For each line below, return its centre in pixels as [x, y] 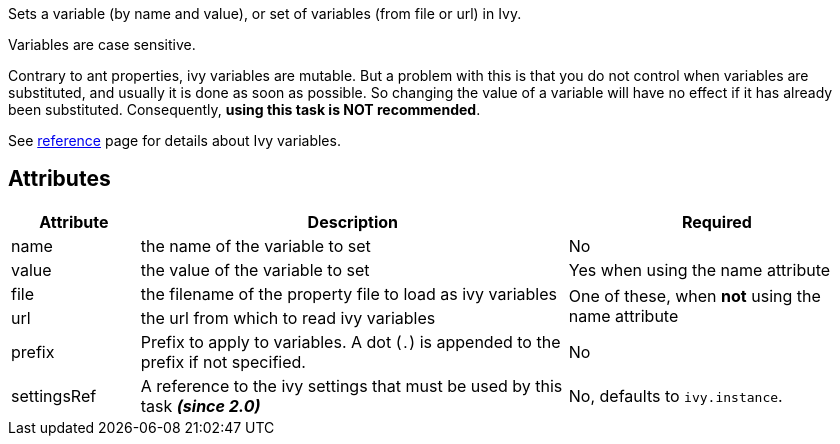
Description [353, 221]
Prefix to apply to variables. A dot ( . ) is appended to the [350, 341]
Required [716, 221]
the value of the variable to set [255, 269]
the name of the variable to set [255, 245]
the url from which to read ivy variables [288, 317]
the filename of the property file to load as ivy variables [348, 293]
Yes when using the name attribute [699, 269]
